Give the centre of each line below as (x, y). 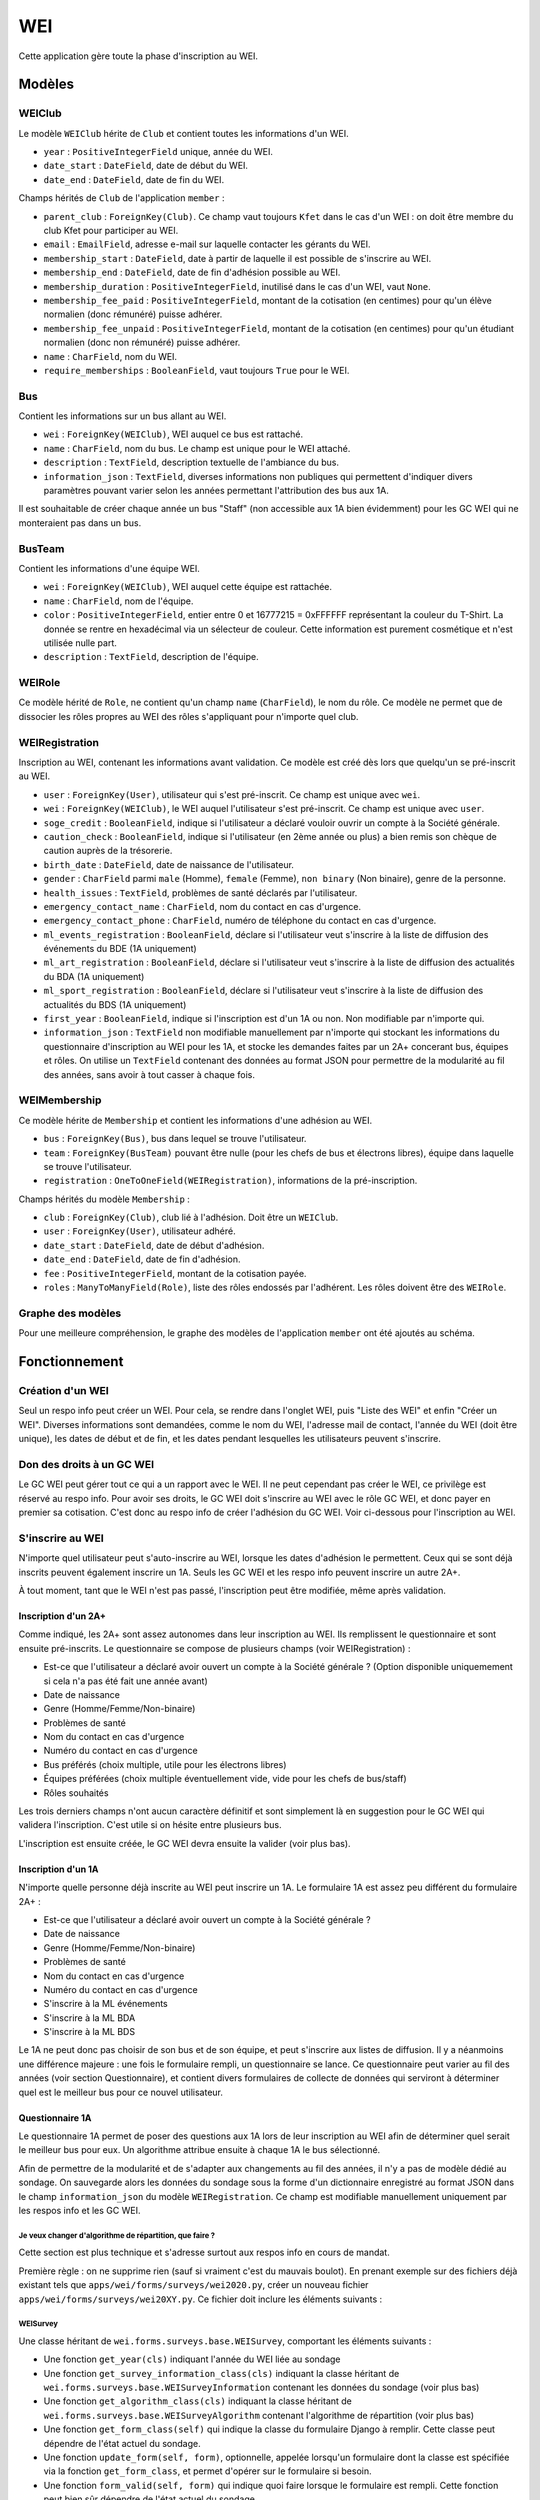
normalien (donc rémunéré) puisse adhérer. (133, 314)
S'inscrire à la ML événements (106, 2004)
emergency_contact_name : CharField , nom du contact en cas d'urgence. (202, 906)
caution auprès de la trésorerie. (108, 851)
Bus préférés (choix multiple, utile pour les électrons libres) (165, 1764)
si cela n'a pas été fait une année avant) (126, 1681)
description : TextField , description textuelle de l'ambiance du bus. (191, 462)
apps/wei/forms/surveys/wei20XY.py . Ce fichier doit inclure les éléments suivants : (200, 2299)
